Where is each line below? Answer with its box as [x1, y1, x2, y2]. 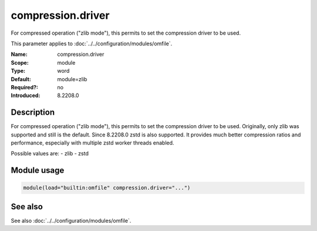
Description [11, 108, 55, 118]
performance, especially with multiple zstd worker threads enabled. [11, 139, 174, 146]
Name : [11, 51, 28, 58]
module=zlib [57, 75, 87, 82]
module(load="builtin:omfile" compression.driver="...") [23, 185, 191, 191]
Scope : [11, 59, 29, 66]
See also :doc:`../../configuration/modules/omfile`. [11, 217, 131, 224]
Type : [11, 68, 26, 75]
